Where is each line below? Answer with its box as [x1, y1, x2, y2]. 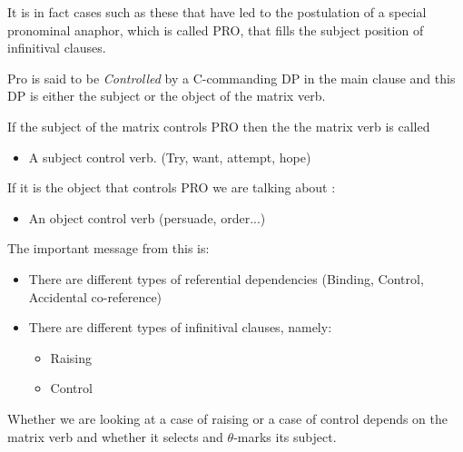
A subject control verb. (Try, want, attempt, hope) [28, 147, 311, 166]
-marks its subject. [233, 427, 337, 446]
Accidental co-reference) [28, 287, 163, 306]
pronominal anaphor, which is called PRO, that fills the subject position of [7, 20, 424, 39]
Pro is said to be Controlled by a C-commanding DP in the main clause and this [7, 68, 456, 87]
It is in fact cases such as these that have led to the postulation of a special [7, 3, 427, 21]
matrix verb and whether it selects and [7, 427, 223, 446]
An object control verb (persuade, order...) [28, 208, 266, 227]
